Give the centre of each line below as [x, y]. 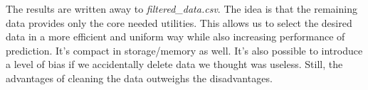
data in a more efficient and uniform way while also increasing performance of [175, 36]
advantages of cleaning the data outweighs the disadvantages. [139, 78]
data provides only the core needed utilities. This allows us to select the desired [179, 22]
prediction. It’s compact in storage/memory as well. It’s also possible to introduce [184, 50]
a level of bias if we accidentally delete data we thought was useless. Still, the [174, 64]
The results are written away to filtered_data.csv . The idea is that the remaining [182, 9]
